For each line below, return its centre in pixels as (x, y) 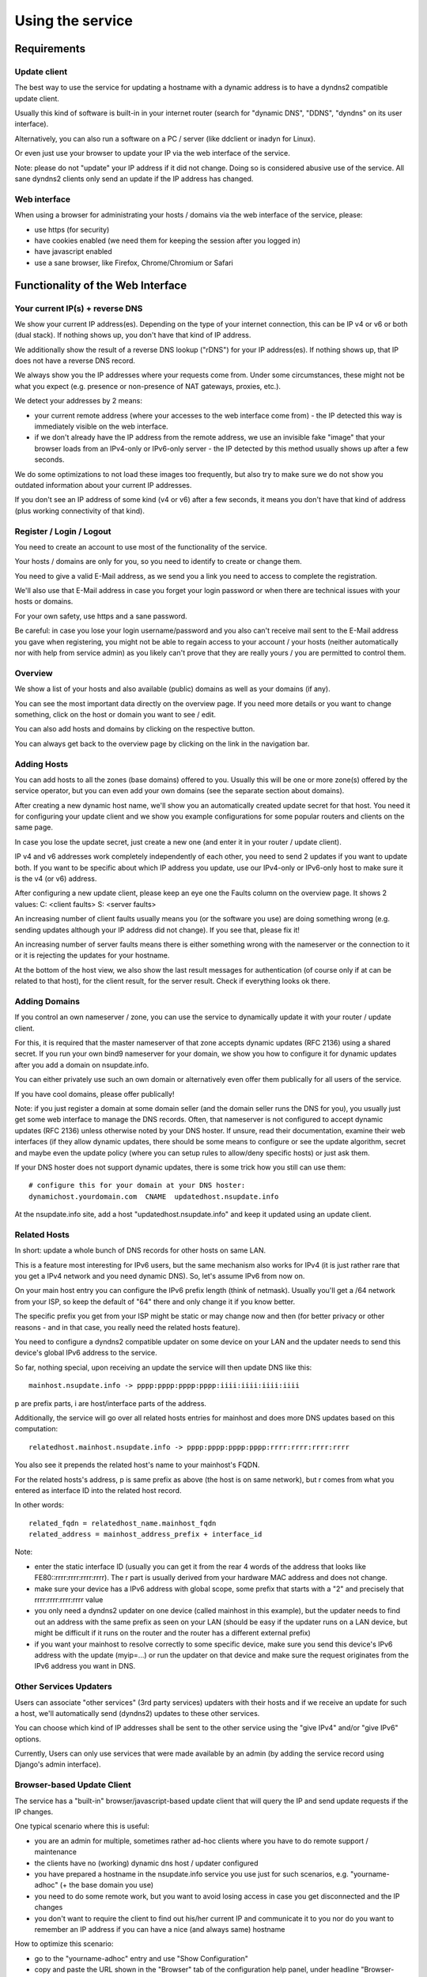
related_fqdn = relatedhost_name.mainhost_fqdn (123, 1523)
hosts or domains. (44, 602)
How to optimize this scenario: (64, 1944)
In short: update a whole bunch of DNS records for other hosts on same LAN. (140, 1250)
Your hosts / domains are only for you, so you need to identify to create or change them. (158, 561)
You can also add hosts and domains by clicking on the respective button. (135, 729)
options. (28, 1739)
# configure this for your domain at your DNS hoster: (137, 1185)
